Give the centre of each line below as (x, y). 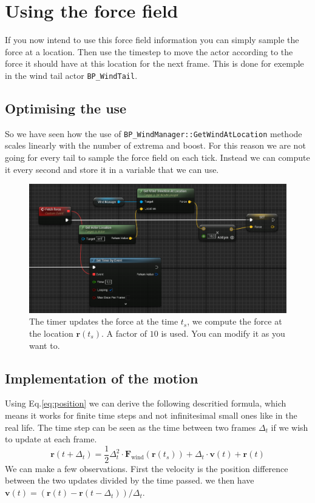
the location (51, 333)
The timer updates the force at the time (104, 321)
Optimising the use (66, 108)
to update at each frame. (51, 439)
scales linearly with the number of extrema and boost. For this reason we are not (155, 145)
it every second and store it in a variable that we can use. (112, 169)
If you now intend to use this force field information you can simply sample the (152, 40)
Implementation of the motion (102, 378)
